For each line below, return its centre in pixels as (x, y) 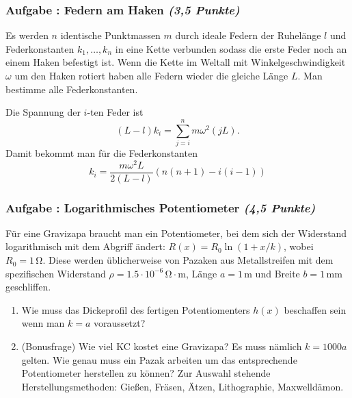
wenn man (43, 323)
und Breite (277, 273)
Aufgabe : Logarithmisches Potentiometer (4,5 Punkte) (161, 207)
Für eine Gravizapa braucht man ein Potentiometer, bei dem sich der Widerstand (176, 233)
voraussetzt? (120, 323)
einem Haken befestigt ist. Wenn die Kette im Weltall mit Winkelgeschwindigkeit (176, 62)
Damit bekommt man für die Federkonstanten (101, 152)
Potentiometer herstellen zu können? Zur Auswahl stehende (146, 373)
